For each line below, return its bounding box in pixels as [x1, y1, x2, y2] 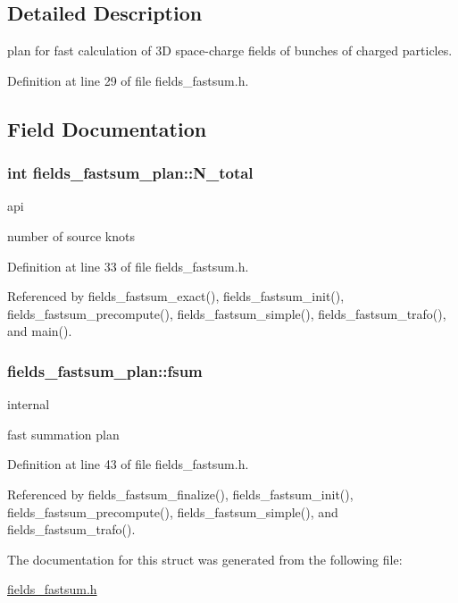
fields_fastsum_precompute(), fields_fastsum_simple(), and [7, 502, 338, 521]
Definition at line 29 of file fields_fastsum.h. [7, 71, 249, 89]
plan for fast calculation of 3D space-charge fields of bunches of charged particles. [7, 41, 453, 60]
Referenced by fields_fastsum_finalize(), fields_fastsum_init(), [7, 484, 354, 503]
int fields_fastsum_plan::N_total [7, 162, 254, 184]
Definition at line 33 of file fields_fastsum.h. [7, 256, 249, 275]
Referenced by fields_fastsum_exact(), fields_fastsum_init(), [7, 287, 345, 306]
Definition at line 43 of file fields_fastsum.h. [7, 455, 249, 473]
